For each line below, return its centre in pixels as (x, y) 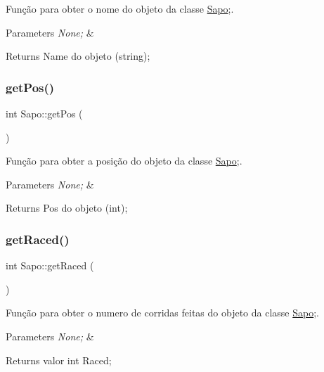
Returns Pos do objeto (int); (67, 208)
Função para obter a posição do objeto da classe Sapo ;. (124, 161)
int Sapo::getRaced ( (50, 265)
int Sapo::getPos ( (44, 113)
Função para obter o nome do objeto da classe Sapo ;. (120, 8)
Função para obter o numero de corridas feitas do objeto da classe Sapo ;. (163, 313)
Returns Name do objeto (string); (78, 56)
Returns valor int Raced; (59, 360)
